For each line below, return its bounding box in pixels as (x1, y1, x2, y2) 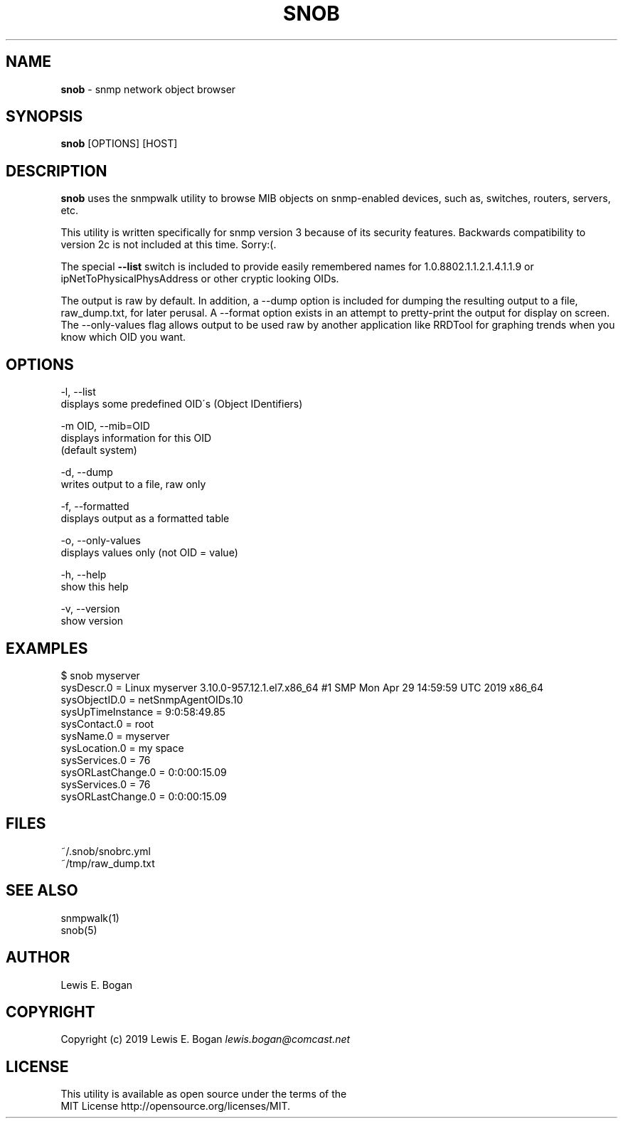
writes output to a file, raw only (60, 478, 206, 491)
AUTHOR (6, 948, 70, 967)
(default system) (60, 444, 137, 457)
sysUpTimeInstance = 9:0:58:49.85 (60, 705, 225, 718)
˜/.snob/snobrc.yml (60, 844, 151, 857)
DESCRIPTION (6, 161, 107, 180)
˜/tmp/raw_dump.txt (60, 857, 155, 869)
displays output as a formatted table (60, 512, 230, 525)
